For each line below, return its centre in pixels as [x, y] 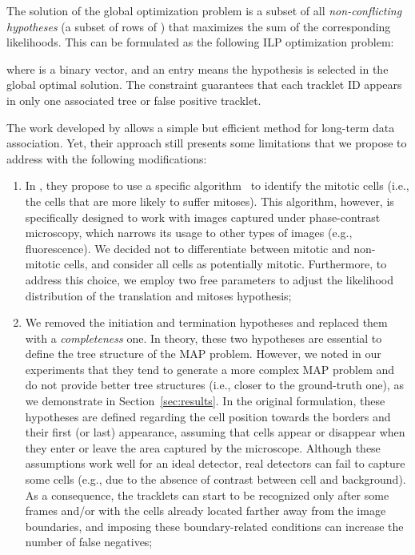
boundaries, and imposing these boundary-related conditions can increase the [214, 526]
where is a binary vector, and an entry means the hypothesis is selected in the [198, 68]
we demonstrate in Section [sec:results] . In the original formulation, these [205, 401]
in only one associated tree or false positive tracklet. [134, 100]
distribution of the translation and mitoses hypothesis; [158, 295]
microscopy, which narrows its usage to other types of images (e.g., [189, 233]
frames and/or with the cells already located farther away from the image [206, 511]
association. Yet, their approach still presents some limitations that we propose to [207, 143]
